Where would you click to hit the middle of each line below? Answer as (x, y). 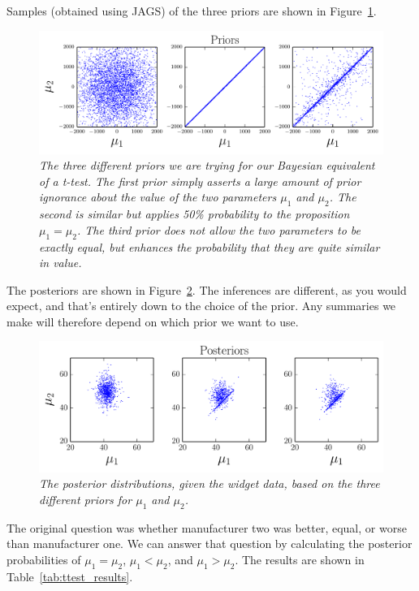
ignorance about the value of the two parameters (158, 197)
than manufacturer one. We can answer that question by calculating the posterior (209, 544)
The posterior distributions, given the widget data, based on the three (209, 483)
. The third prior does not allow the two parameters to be (218, 229)
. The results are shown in (300, 559)
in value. (60, 263)
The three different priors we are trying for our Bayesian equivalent (207, 165)
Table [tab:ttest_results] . (70, 576)
